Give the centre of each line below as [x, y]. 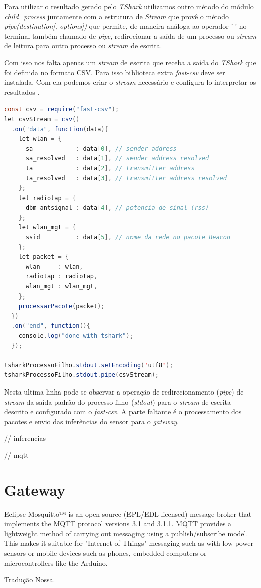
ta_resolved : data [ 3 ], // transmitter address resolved [126, 178]
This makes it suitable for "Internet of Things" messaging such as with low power [129, 543]
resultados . [22, 92]
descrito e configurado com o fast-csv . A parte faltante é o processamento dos [123, 411]
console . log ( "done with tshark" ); [76, 336]
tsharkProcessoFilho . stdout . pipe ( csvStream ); [81, 375]
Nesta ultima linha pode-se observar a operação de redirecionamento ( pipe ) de [124, 391]
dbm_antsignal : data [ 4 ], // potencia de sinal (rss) [117, 208]
